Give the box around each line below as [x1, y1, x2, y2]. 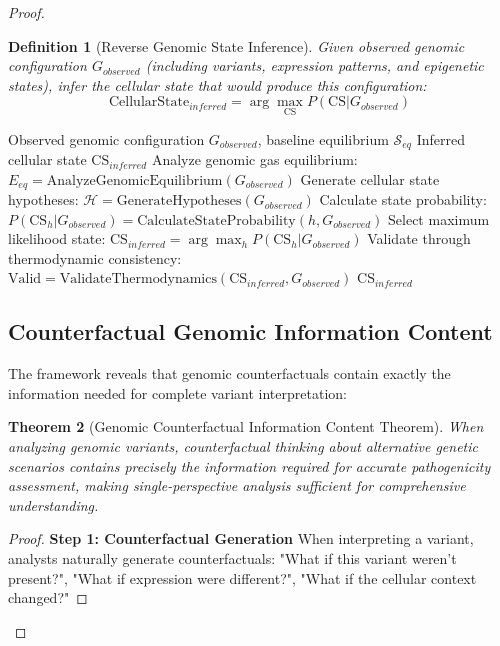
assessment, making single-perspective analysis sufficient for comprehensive [8, 475, 466, 496]
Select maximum [388, 208, 490, 229]
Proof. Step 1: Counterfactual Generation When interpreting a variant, [8, 528, 474, 549]
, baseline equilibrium [257, 128, 389, 149]
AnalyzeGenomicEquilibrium [46, 173, 223, 188]
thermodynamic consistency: [8, 247, 182, 268]
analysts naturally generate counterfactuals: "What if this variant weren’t [8, 548, 457, 569]
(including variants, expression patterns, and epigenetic [145, 55, 484, 76]
